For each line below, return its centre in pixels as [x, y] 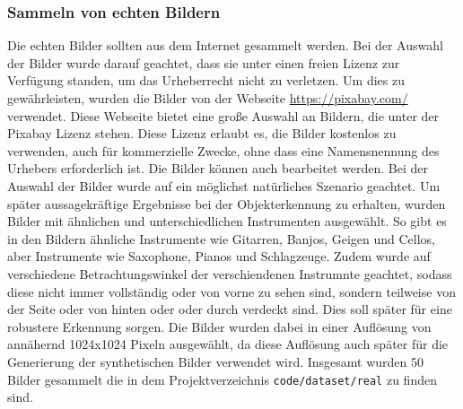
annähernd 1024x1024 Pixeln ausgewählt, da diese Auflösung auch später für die [228, 344]
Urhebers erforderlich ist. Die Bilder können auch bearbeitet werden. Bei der [218, 168]
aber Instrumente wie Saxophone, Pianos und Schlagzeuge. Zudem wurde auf [219, 256]
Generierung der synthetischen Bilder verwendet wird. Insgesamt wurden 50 [216, 361]
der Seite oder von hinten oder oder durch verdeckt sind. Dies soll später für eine [230, 309]
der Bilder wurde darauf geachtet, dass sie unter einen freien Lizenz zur [204, 62]
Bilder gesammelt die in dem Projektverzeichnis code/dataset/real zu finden [222, 379]
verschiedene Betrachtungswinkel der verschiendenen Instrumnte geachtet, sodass [230, 273]
